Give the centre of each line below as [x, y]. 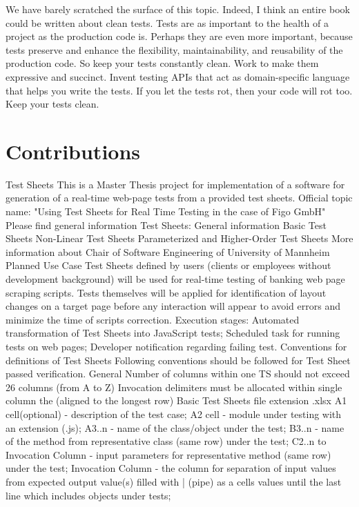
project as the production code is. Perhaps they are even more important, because [179, 36]
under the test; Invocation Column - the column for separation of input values [171, 468]
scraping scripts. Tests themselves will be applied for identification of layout [166, 292]
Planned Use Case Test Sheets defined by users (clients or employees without [168, 265]
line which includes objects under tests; [88, 495]
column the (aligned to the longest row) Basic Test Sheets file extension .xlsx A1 [176, 400]
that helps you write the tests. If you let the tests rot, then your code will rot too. [179, 90]
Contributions [73, 151]
